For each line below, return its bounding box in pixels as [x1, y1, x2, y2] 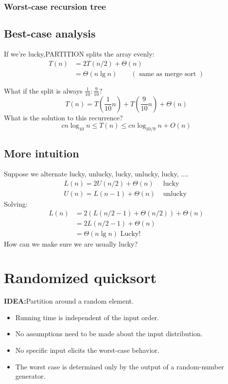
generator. [15, 371, 46, 381]
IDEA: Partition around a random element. [4, 296, 134, 306]
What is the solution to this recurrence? [4, 112, 123, 122]
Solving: [4, 198, 28, 209]
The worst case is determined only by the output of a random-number [15, 361, 224, 371]
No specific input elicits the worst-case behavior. [15, 345, 159, 355]
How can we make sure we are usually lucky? [4, 239, 138, 249]
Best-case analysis [4, 26, 96, 41]
